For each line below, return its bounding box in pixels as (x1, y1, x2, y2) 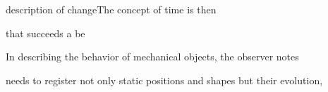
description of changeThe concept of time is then (6, 2, 217, 16)
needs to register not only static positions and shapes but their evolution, (6, 72, 323, 87)
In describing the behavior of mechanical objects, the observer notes (6, 49, 299, 64)
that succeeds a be (6, 25, 85, 40)
